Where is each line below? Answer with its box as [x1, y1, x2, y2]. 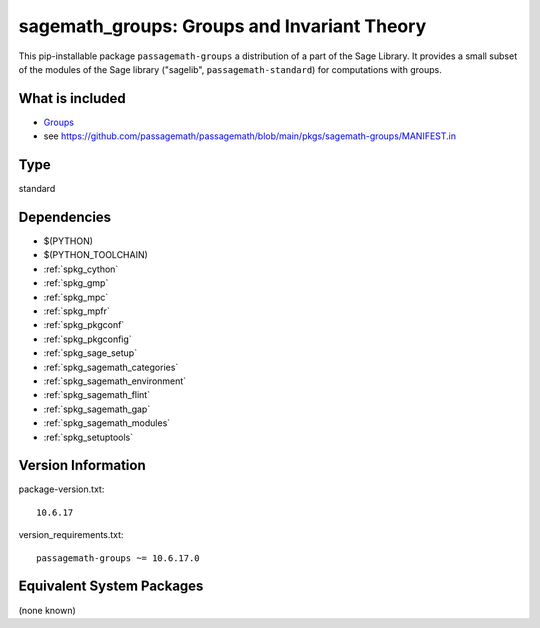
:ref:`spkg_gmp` [43, 277, 109, 289]
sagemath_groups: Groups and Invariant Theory [18, 15, 427, 37]
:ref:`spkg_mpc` [43, 291, 109, 303]
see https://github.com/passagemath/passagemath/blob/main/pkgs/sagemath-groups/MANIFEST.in [43, 130, 457, 142]
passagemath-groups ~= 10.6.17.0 [36, 552, 200, 564]
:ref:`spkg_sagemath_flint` [43, 389, 150, 401]
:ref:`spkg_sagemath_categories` [43, 361, 179, 373]
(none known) [18, 604, 77, 616]
